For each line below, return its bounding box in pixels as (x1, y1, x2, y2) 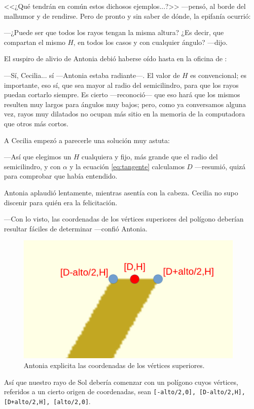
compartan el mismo (4, 37, 66, 47)
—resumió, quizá (195, 161, 246, 171)
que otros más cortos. (4, 118, 69, 128)
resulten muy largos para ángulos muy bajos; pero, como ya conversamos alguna (4, 99, 246, 109)
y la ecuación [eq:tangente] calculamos (70, 161, 185, 171)
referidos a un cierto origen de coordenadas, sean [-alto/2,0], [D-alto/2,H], (4, 386, 246, 397)
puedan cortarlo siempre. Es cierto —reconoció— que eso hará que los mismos (4, 89, 240, 100)
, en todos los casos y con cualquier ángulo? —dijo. (73, 37, 228, 47)
